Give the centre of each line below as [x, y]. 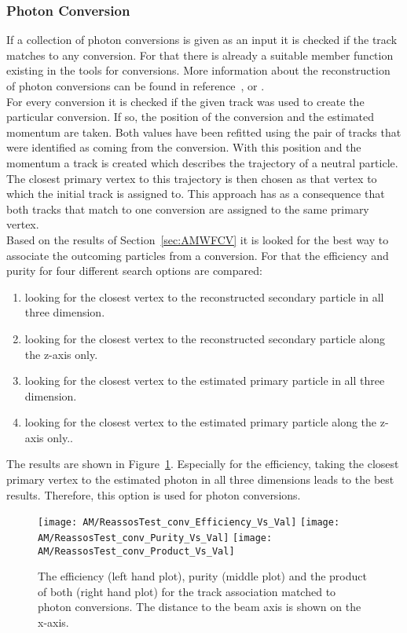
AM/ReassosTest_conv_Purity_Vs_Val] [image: [155, 538]
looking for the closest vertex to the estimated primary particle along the [201, 422]
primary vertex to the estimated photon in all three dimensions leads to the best [200, 479]
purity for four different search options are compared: [134, 271]
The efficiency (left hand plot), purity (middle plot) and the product [202, 576]
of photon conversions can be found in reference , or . [136, 86]
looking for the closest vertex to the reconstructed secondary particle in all [204, 296]
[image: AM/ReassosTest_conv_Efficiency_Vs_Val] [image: [189, 523]
